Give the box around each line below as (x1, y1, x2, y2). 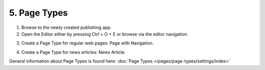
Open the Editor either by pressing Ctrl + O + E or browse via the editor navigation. (21, 31, 188, 37)
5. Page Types (9, 7, 68, 18)
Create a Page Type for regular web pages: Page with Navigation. (21, 40, 154, 46)
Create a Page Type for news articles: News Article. (21, 49, 126, 55)
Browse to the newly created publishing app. (21, 24, 112, 30)
